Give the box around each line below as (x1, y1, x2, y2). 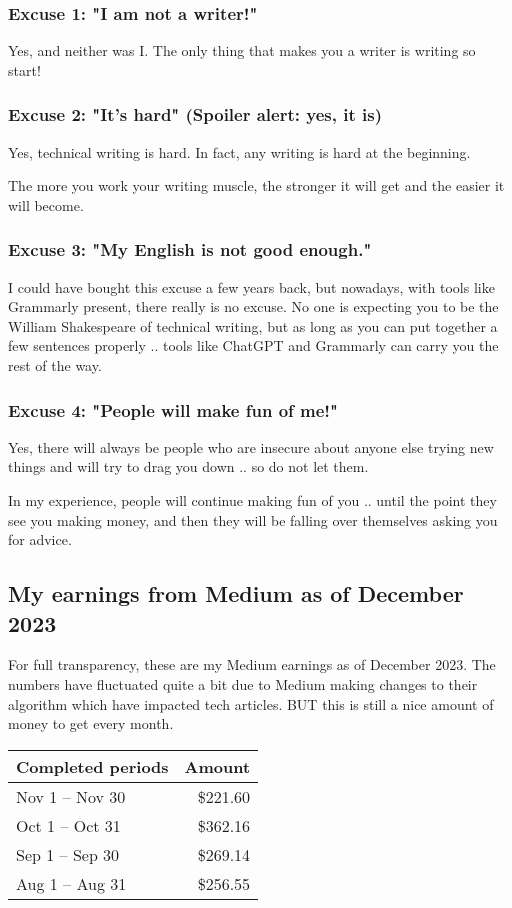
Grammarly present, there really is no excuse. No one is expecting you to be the (8, 296, 499, 317)
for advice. (8, 529, 72, 550)
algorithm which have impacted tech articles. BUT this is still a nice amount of (8, 693, 494, 714)
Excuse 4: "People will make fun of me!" (8, 397, 338, 422)
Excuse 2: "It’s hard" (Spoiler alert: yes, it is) (8, 102, 382, 127)
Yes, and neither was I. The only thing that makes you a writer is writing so (8, 40, 476, 61)
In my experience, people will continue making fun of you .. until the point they (8, 490, 497, 510)
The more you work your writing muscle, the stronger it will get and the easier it (8, 175, 505, 196)
